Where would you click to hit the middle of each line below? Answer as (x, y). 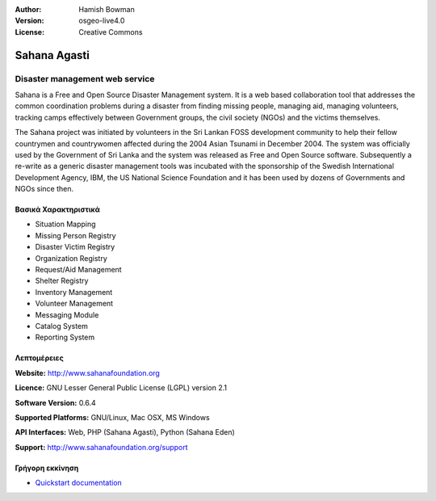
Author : (28, 9)
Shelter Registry (62, 281)
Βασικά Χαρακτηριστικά (57, 209)
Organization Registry (71, 258)
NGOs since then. (44, 189)
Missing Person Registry (75, 235)
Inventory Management (74, 292)
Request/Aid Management (78, 270)
